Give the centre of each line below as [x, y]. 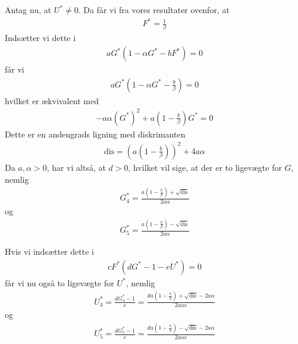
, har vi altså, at [76, 167]
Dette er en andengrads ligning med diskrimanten [95, 134]
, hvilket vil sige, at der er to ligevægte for [205, 167]
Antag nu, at [28, 10]
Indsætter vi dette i [40, 38]
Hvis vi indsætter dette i [49, 251]
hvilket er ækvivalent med [52, 100]
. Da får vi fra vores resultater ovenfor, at [154, 10]
